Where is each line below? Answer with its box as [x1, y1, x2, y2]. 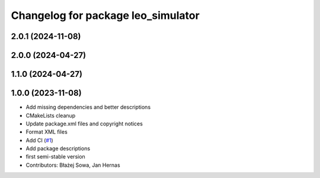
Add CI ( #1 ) [25, 137, 53, 144]
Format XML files [25, 128, 68, 135]
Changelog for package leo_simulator [11, 9, 200, 22]
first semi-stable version [25, 153, 85, 160]
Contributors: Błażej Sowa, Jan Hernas [25, 161, 121, 169]
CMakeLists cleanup [25, 112, 76, 119]
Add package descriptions [25, 145, 91, 152]
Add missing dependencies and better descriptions [25, 103, 151, 111]
